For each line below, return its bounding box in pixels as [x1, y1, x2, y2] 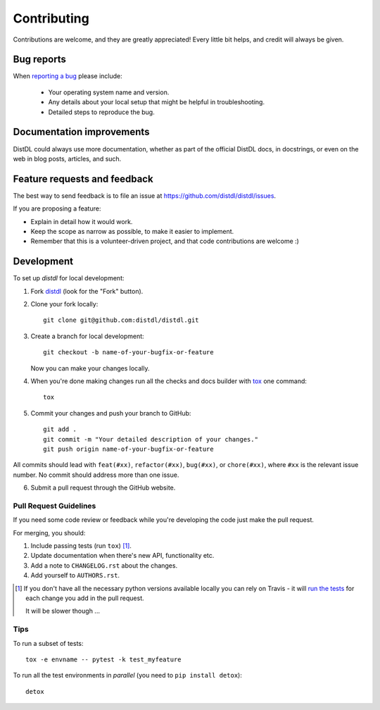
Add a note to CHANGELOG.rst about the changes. [30, 561, 178, 570]
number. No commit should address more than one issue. [13, 471, 179, 479]
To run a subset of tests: [13, 639, 84, 647]
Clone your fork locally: [30, 300, 99, 309]
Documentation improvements [13, 126, 150, 138]
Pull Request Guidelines [13, 501, 96, 511]
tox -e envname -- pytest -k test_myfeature [25, 655, 182, 664]
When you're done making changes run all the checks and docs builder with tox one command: [30, 377, 308, 385]
